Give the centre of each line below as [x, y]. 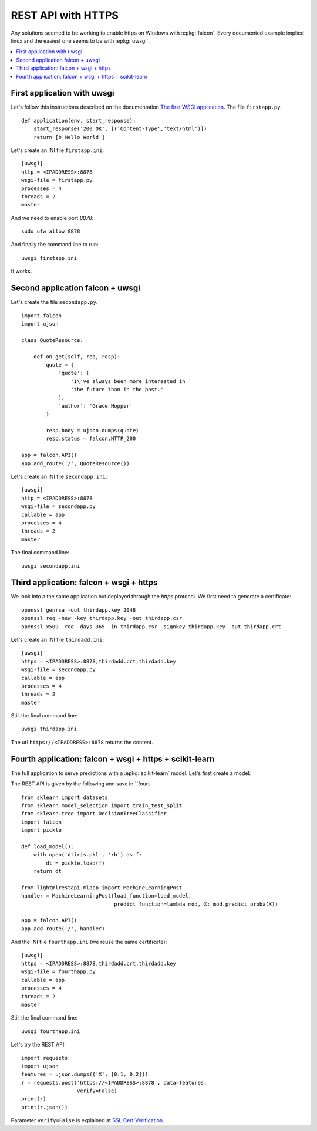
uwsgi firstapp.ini [49, 258]
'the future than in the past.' [117, 390]
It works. [21, 271]
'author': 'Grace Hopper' [96, 406]
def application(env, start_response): [79, 121]
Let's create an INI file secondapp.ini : [59, 476]
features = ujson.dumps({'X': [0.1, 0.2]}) [85, 1074]
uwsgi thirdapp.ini [49, 729]
